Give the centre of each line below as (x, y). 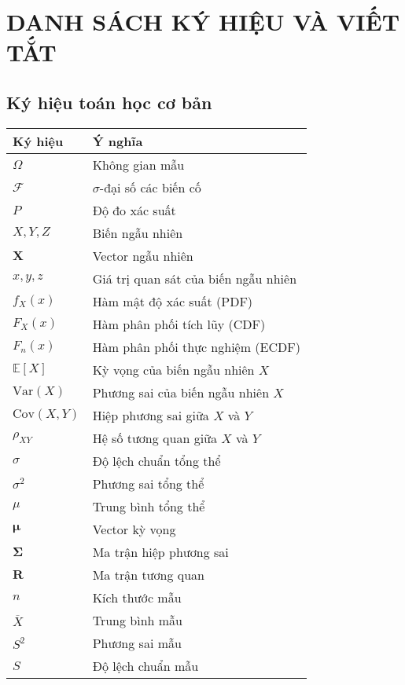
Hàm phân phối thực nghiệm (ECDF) (196, 346)
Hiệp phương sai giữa (151, 415)
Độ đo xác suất (134, 210)
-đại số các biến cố (150, 187)
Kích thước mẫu (137, 597)
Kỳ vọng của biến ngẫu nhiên (173, 369)
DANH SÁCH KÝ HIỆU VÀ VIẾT (203, 22)
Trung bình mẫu (137, 620)
